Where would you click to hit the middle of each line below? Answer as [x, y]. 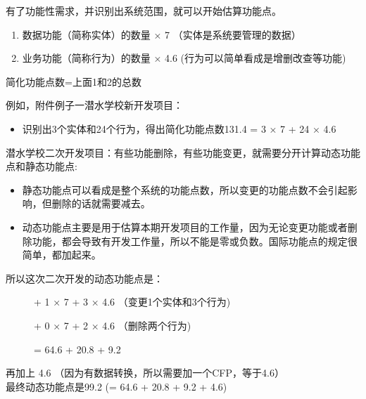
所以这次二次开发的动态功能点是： [84, 278]
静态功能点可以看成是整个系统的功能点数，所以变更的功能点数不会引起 [185, 189]
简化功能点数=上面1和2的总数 [74, 81]
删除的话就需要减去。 [101, 203]
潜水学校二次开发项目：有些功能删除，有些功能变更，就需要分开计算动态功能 [183, 152]
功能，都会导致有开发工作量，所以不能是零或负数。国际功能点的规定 [190, 241]
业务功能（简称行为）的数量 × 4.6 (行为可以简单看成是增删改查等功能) [184, 58]
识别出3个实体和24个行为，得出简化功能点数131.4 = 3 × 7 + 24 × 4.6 [179, 128]
